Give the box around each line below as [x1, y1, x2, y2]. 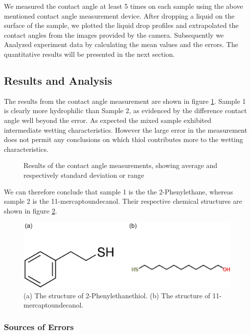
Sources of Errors [4, 320, 74, 333]
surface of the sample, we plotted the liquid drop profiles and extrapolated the [4, 20, 239, 30]
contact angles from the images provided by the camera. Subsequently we [4, 29, 224, 40]
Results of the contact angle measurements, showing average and [23, 160, 218, 170]
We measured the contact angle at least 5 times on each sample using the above [4, 1, 243, 11]
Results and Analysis [4, 72, 113, 88]
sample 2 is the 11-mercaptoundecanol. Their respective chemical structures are [4, 196, 242, 206]
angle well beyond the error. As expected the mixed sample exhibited [4, 115, 211, 125]
